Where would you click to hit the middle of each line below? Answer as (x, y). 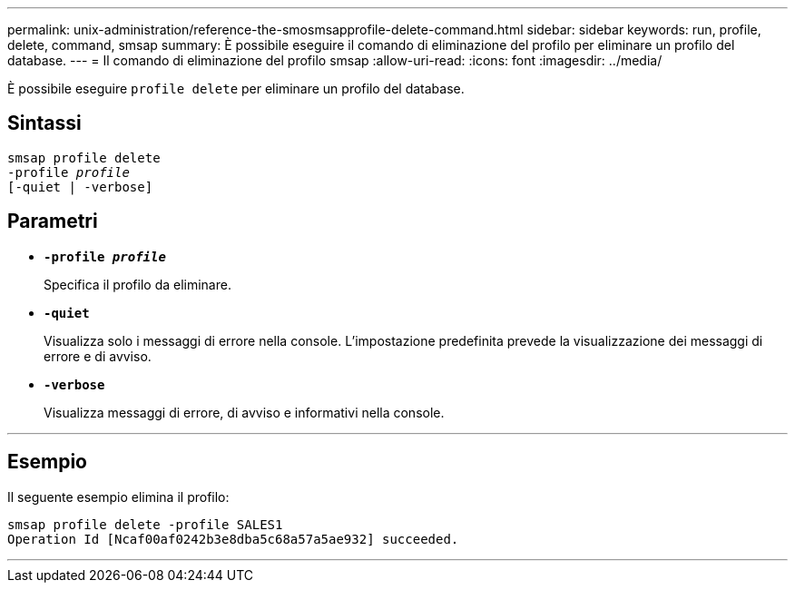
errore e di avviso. (98, 356)
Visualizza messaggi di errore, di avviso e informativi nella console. (244, 412)
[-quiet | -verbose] (80, 187)
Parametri (53, 221)
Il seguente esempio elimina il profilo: (118, 497)
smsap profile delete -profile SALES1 (145, 524)
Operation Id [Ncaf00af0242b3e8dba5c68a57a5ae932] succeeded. (233, 539)
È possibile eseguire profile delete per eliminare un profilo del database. (236, 88)
